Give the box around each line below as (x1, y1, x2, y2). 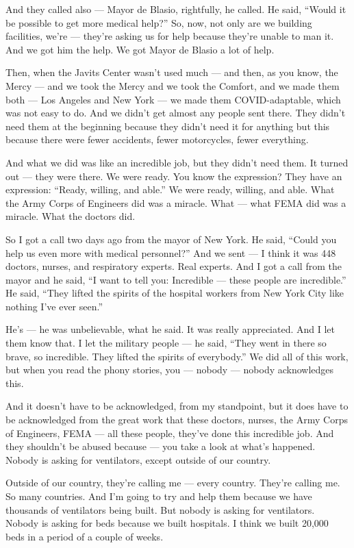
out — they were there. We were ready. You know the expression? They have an (5, 169, 342, 183)
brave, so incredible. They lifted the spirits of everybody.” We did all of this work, (5, 349, 349, 363)
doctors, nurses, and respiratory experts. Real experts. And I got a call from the (5, 259, 342, 273)
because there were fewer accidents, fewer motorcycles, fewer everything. (5, 132, 309, 147)
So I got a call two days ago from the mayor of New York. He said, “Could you (5, 232, 337, 246)
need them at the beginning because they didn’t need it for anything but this (5, 119, 330, 133)
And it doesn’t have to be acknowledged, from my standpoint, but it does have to (5, 399, 349, 413)
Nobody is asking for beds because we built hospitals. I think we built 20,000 (5, 516, 329, 530)
